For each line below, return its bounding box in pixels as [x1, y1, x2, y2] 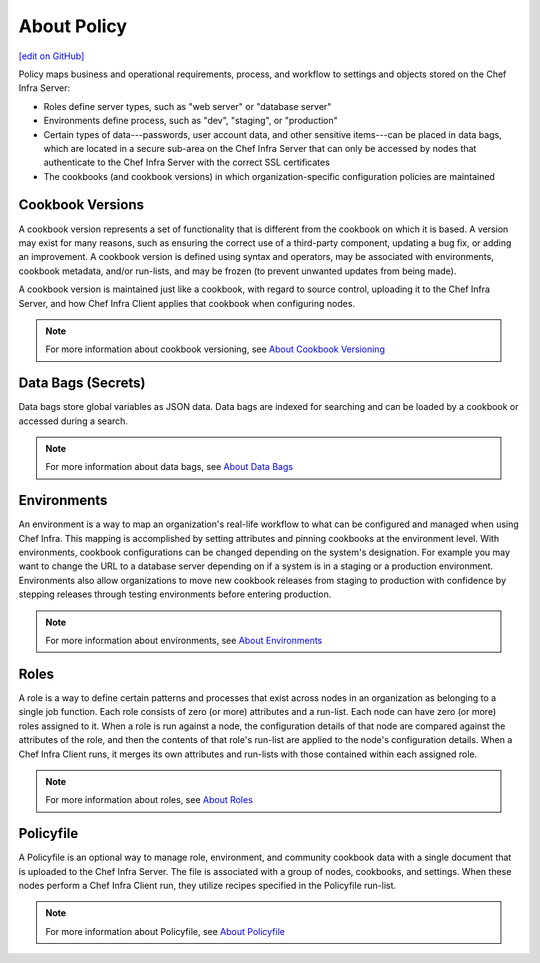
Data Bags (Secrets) [18, 375, 146, 392]
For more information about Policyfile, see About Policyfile [45, 925, 285, 937]
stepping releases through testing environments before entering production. [18, 588, 332, 600]
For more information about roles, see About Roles [45, 794, 254, 806]
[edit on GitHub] [18, 50, 85, 62]
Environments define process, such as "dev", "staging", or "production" [43, 115, 339, 127]
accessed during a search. [18, 415, 129, 427]
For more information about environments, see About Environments [45, 635, 323, 647]
